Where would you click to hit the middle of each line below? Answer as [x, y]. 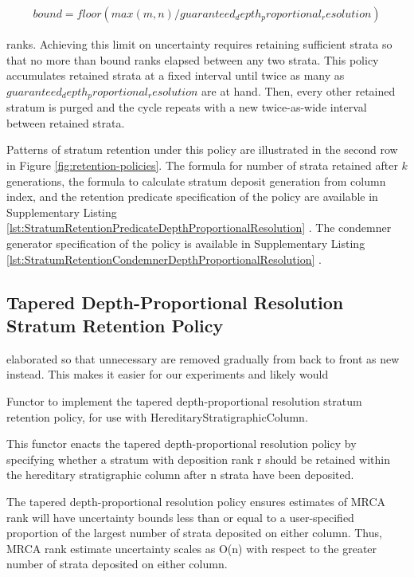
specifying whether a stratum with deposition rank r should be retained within [199, 459]
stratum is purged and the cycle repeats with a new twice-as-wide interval [187, 107]
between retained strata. [66, 122]
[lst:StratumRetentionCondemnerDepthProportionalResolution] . [164, 259]
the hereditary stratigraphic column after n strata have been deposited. [180, 475]
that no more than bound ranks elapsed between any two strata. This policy [193, 59]
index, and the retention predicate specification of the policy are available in [192, 196]
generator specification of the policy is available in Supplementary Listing [186, 243]
